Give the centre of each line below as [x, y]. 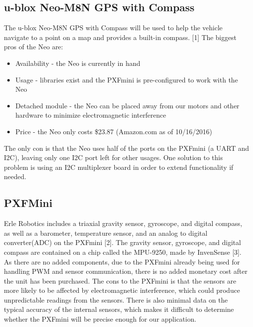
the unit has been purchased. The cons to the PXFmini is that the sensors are [120, 280]
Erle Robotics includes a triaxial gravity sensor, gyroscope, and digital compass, [123, 223]
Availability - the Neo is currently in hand [78, 63]
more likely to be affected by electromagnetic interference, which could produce [122, 290]
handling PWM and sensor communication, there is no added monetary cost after [126, 271]
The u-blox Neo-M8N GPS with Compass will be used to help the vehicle [113, 28]
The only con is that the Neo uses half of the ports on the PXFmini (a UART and [126, 148]
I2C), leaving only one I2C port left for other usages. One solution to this [113, 157]
